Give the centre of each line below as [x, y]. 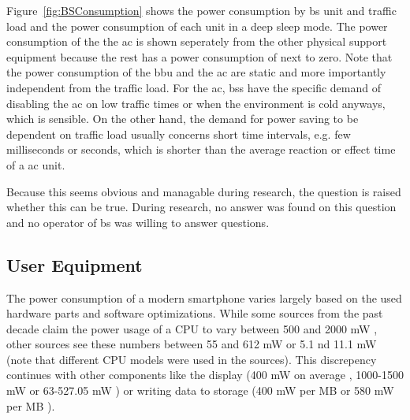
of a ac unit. [36, 164]
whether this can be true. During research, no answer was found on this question [201, 207]
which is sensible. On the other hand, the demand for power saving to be [183, 119]
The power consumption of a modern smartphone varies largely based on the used [204, 297]
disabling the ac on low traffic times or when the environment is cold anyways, [196, 103]
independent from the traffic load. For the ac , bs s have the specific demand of [194, 87]
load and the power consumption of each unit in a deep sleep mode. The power [197, 26]
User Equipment [75, 264]
